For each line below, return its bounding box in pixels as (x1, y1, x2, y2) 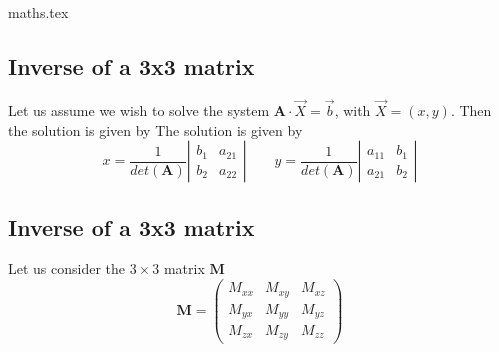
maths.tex (8, 2, 69, 22)
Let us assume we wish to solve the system (8, 100, 270, 121)
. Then (450, 100, 492, 121)
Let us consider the (8, 258, 126, 279)
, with (334, 100, 371, 121)
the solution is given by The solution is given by (8, 119, 303, 140)
